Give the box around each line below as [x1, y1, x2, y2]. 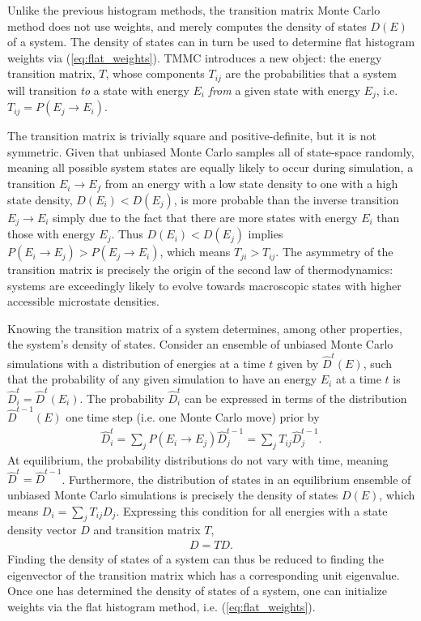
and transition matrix [93, 521, 201, 538]
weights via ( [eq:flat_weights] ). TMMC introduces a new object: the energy [7, 49, 382, 66]
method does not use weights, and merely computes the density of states [7, 17, 367, 34]
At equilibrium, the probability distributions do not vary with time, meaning [7, 452, 389, 469]
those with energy [7, 225, 96, 242]
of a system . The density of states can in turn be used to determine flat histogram [7, 33, 415, 50]
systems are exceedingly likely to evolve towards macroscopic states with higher [7, 276, 402, 293]
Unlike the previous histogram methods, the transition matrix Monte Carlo [7, 2, 381, 18]
